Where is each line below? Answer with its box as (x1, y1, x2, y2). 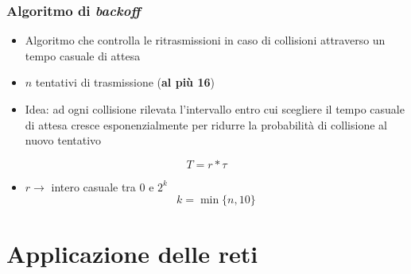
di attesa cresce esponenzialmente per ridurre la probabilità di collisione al (25, 116, 387, 133)
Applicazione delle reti (6, 237, 258, 269)
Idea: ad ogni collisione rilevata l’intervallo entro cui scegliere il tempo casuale (25, 101, 405, 117)
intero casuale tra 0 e (51, 178, 154, 195)
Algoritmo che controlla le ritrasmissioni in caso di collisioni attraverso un (25, 32, 386, 48)
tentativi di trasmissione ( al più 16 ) (35, 74, 215, 91)
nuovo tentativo (25, 132, 102, 149)
